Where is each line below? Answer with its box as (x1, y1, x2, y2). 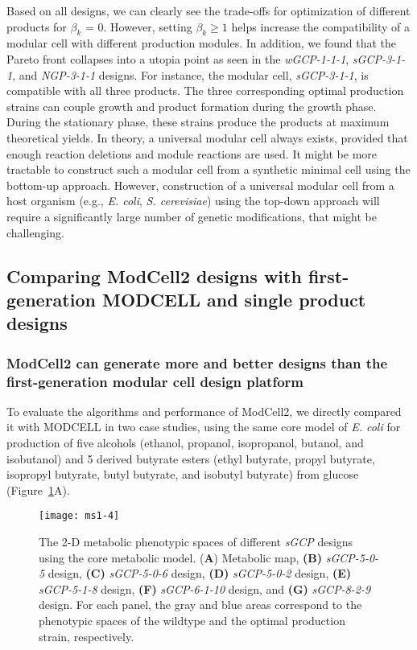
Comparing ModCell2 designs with (6, 263, 302, 288)
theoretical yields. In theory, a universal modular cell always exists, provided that (6, 129, 408, 146)
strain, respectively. (39, 627, 134, 644)
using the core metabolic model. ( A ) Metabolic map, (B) (39, 549, 323, 566)
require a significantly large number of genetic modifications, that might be (6, 208, 377, 224)
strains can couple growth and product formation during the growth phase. (6, 97, 377, 114)
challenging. (6, 224, 64, 241)
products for (6, 18, 67, 35)
